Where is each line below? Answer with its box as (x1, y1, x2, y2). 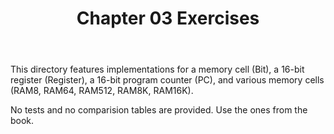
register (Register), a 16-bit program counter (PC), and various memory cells (10, 74, 325, 86)
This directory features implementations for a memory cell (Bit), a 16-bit (10, 63, 305, 76)
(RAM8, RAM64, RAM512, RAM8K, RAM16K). (10, 85, 194, 97)
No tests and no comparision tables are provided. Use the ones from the (10, 104, 308, 116)
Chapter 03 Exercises (76, 7, 260, 30)
